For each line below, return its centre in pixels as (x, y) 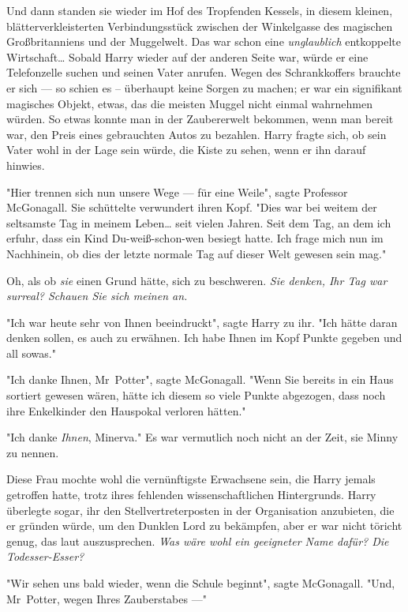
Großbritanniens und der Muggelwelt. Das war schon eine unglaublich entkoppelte (204, 41)
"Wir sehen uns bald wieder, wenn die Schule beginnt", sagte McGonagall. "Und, (201, 583)
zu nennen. (33, 452)
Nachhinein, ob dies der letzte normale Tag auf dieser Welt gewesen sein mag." (197, 253)
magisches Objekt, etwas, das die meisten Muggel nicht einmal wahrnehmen (189, 103)
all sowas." (31, 353)
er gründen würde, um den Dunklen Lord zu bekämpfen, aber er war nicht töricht (204, 526)
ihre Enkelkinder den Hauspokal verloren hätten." (126, 410)
